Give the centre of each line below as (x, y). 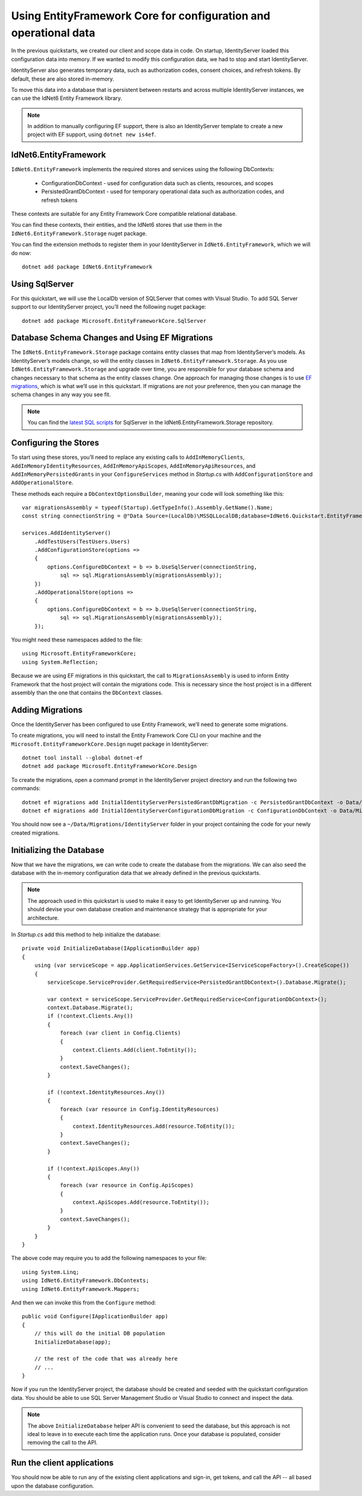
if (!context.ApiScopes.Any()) (94, 1168)
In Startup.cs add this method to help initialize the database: (86, 934)
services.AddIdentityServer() (67, 533)
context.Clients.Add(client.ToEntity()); (135, 1050)
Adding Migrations (47, 710)
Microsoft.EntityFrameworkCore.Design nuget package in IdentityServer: (110, 744)
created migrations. (35, 833)
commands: (26, 789)
